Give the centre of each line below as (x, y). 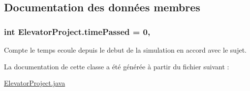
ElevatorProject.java (35, 83)
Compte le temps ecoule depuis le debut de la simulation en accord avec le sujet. (125, 50)
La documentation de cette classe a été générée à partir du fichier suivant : (117, 66)
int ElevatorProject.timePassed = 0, (77, 31)
